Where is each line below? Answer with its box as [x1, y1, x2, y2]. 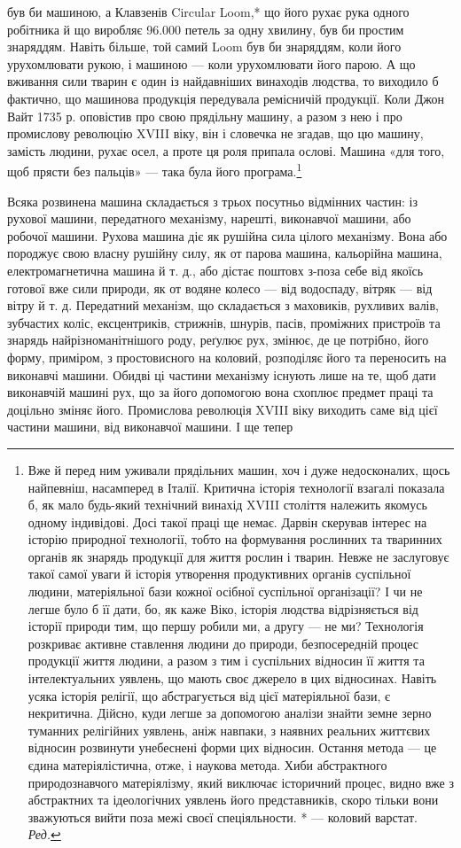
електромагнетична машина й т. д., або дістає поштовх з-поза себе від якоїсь [7, 261, 424, 279]
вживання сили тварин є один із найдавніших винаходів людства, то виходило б [7, 72, 439, 90]
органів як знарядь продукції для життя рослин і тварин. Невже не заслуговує [27, 547, 449, 565]
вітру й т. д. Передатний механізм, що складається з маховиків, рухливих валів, [7, 296, 440, 315]
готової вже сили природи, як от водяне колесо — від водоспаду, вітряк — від [7, 278, 433, 297]
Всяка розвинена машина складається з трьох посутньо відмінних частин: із [7, 191, 418, 210]
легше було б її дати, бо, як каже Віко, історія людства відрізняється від [27, 599, 418, 618]
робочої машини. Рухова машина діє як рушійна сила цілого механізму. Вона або [7, 226, 448, 245]
